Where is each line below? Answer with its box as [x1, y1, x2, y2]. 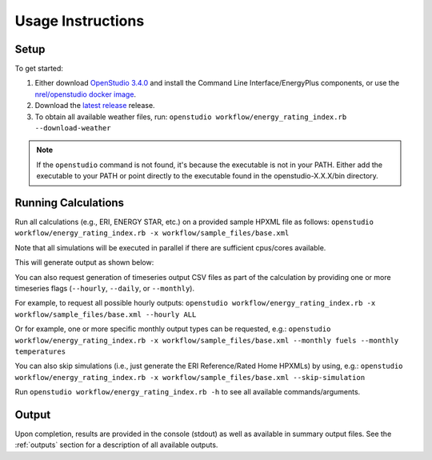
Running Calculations [14, 196, 124, 210]
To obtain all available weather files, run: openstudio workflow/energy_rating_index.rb [34, 112, 347, 122]
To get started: [14, 64, 64, 74]
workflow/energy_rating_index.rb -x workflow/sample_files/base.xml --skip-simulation [14, 373, 366, 382]
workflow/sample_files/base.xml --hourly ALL [14, 310, 197, 319]
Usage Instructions [14, 12, 145, 30]
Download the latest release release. [34, 101, 155, 110]
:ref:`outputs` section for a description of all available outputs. [14, 440, 218, 450]
